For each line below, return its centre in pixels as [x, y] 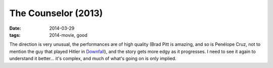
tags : [15, 35]
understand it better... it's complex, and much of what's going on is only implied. [93, 58]
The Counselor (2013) [56, 13]
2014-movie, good [69, 35]
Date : [15, 28]
